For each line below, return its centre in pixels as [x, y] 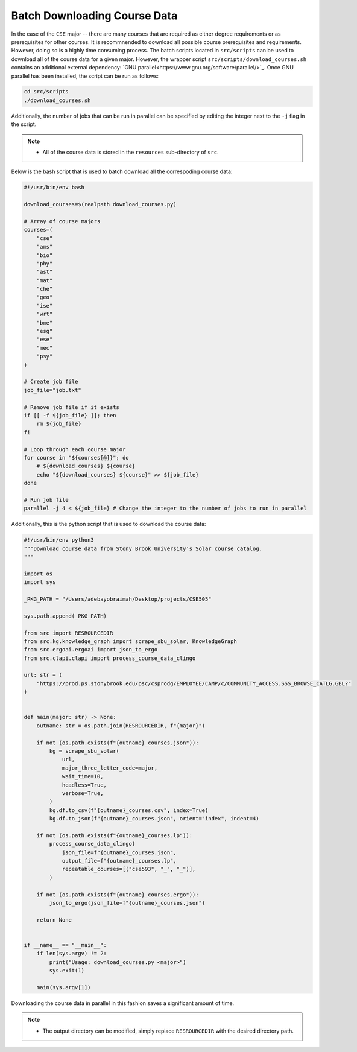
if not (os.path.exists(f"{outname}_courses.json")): [118, 743]
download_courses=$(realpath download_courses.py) [100, 204]
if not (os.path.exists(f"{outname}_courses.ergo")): [118, 895]
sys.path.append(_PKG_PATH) [65, 616]
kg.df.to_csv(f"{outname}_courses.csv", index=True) [129, 810]
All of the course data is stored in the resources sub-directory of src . [131, 152]
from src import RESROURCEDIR [68, 633]
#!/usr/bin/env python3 [59, 540]
